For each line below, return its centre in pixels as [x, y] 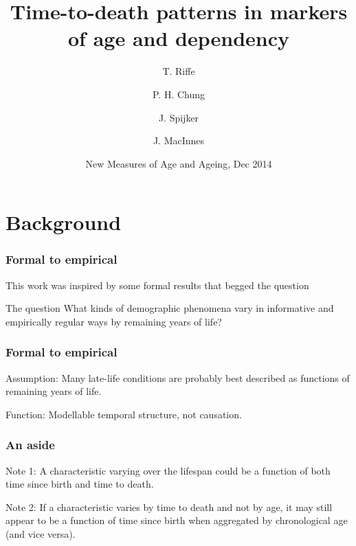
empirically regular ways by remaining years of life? [114, 321]
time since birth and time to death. [80, 484]
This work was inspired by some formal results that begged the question [157, 285]
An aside [30, 445]
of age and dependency [179, 38]
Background [64, 222]
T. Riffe [179, 71]
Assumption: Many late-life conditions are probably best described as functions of [178, 377]
